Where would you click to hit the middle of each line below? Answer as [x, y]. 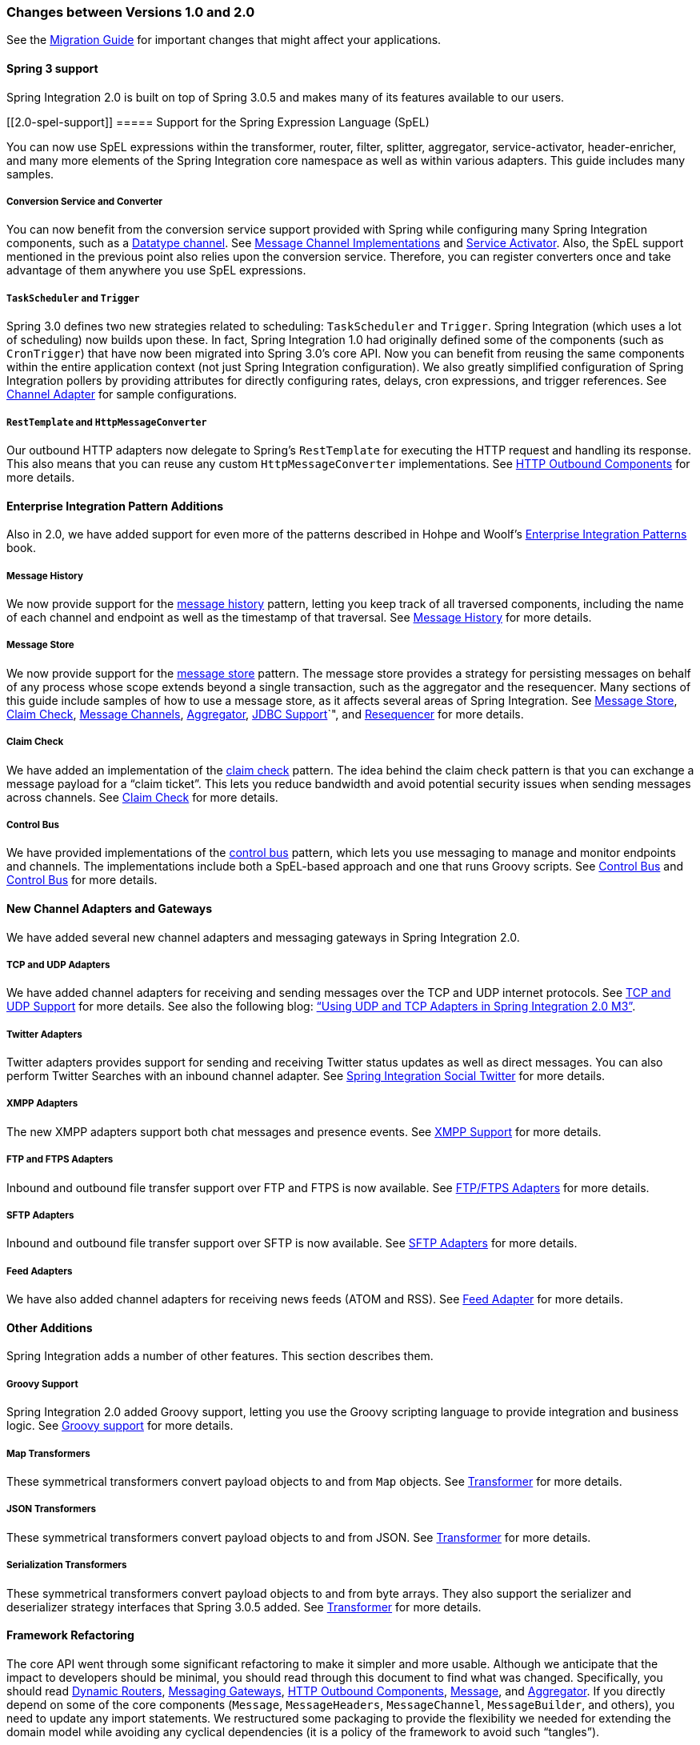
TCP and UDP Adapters [58, 965]
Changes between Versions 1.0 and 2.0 [131, 12]
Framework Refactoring [70, 1635]
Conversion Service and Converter [85, 201]
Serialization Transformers [67, 1565]
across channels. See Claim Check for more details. [142, 797]
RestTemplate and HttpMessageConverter [107, 422]
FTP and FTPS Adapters [60, 1160]
